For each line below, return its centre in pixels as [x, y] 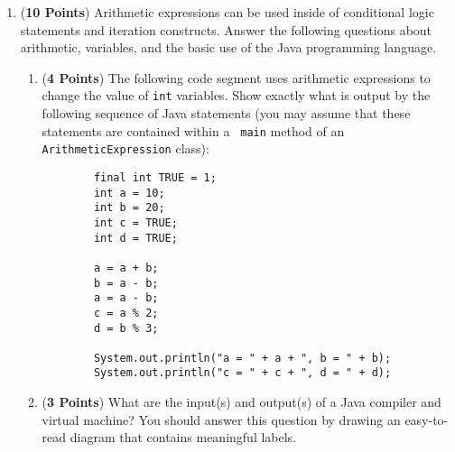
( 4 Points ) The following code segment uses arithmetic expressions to [236, 77]
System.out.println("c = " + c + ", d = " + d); [242, 373]
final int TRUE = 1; [155, 177]
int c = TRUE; [135, 222]
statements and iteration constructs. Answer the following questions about [226, 29]
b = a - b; [126, 283]
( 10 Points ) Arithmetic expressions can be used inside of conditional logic [227, 12]
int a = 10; [129, 193]
